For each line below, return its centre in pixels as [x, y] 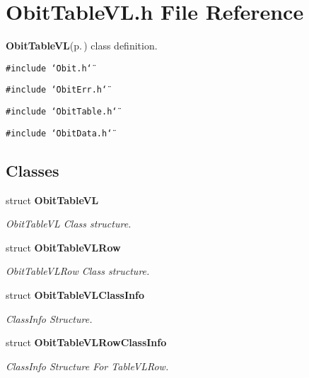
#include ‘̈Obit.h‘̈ [49, 68]
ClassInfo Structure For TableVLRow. [87, 366]
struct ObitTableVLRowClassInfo [86, 342]
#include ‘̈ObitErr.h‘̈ [57, 90]
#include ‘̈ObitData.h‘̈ [59, 133]
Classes [33, 170]
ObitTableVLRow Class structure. [78, 271]
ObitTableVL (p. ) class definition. [82, 46]
